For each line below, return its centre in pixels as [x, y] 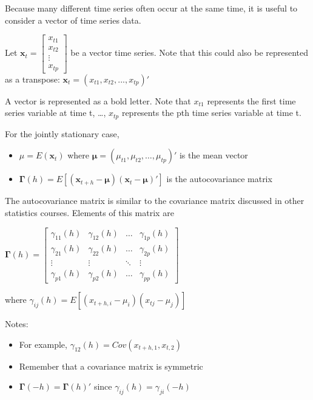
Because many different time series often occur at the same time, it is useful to [151, 8]
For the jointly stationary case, [62, 133]
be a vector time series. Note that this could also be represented [190, 53]
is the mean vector [214, 155]
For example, [43, 344]
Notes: [17, 324]
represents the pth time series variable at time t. [211, 113]
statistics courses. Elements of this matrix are [89, 212]
